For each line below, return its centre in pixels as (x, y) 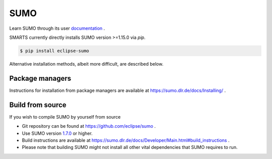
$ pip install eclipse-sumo (54, 51)
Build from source (38, 105)
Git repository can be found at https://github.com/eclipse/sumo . (89, 126)
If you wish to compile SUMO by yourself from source (65, 117)
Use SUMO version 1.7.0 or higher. (57, 133)
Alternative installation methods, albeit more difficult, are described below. (86, 64)
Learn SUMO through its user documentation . (57, 28)
